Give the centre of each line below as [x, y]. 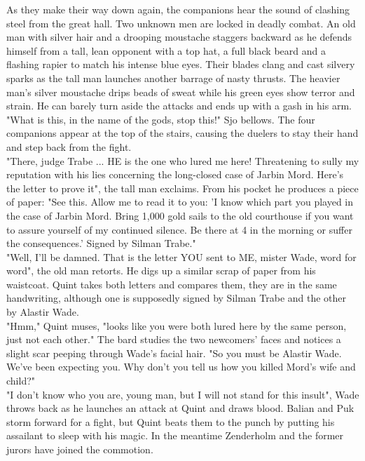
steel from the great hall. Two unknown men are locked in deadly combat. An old [181, 23]
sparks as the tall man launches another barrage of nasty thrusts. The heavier [173, 78]
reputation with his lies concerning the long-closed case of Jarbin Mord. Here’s [175, 174]
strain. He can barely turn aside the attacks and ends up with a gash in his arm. [179, 106]
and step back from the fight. [69, 146]
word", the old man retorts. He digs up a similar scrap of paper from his [161, 270]
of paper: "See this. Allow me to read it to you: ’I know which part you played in [180, 202]
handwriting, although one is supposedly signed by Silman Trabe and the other [177, 298]
